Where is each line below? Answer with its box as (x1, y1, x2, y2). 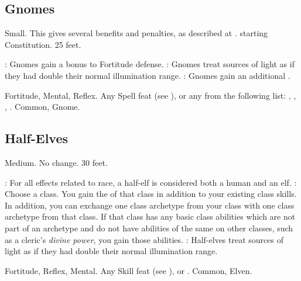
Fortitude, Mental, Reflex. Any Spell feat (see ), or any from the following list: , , (5, 89, 296, 101)
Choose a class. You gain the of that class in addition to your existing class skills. (5, 188, 297, 200)
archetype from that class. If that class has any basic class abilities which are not (5, 210, 296, 223)
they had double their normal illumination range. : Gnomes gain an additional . (5, 69, 290, 81)
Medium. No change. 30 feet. (5, 156, 108, 168)
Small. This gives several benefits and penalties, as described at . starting (5, 27, 268, 39)
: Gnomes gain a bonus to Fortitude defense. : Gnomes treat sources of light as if (5, 58, 295, 70)
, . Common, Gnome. (5, 100, 80, 113)
